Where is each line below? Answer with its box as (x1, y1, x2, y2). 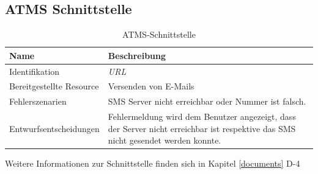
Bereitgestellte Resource (9, 80, 99, 92)
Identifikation (9, 64, 60, 77)
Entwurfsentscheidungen (9, 122, 100, 134)
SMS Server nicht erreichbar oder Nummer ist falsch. (108, 95, 306, 108)
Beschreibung (108, 49, 166, 61)
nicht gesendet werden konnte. (108, 134, 221, 147)
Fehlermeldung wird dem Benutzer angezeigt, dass (108, 110, 296, 123)
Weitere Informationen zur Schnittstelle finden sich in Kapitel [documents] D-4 (5, 157, 300, 170)
